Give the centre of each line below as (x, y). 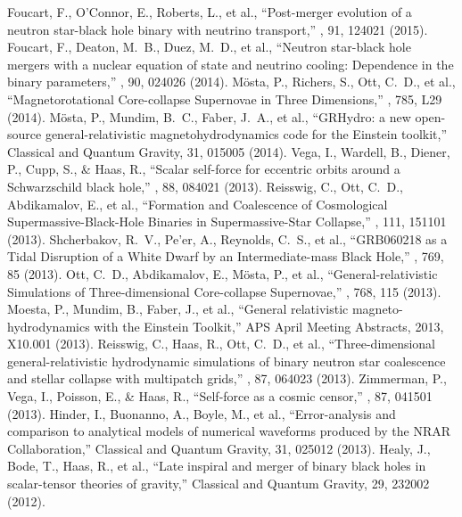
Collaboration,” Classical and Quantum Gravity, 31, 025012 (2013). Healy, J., (219, 448)
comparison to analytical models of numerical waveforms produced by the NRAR (229, 431)
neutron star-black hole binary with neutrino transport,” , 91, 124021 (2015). (218, 29)
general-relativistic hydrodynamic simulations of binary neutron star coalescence (227, 361)
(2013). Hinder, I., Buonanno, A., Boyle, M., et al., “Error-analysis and (202, 413)
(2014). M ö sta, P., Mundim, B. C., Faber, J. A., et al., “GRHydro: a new (209, 116)
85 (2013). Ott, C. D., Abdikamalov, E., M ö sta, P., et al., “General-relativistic (223, 273)
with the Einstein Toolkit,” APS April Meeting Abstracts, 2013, (269, 326)
